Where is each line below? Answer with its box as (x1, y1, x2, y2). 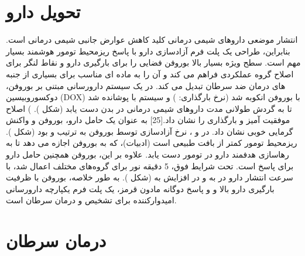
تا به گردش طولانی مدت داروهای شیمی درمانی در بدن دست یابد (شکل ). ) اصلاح (6, 102, 292, 114)
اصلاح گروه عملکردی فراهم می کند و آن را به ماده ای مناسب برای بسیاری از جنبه (6, 67, 294, 80)
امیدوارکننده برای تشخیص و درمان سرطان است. (6, 194, 177, 206)
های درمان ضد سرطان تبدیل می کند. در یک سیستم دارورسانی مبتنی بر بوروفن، (6, 79, 286, 91)
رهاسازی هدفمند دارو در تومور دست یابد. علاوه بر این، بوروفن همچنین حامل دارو (6, 148, 289, 161)
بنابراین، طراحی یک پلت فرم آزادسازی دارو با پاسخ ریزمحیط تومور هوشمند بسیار (6, 45, 290, 57)
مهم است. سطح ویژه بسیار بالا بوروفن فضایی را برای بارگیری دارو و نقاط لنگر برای (6, 56, 301, 69)
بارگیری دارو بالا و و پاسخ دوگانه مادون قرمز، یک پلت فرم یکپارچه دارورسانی (6, 182, 275, 194)
